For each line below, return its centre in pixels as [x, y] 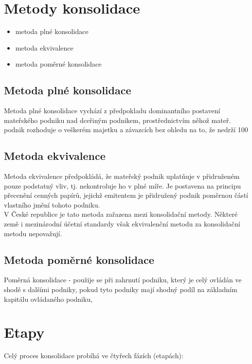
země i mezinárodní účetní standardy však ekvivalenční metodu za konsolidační [122, 224]
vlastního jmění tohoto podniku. [52, 204]
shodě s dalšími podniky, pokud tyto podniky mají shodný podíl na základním [121, 289]
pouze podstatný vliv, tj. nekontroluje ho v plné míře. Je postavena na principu [123, 185]
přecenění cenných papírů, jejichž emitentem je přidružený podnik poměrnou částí [126, 195]
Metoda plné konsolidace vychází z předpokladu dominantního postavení [112, 111]
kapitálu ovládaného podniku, [48, 299]
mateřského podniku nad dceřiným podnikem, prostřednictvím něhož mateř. [117, 120]
